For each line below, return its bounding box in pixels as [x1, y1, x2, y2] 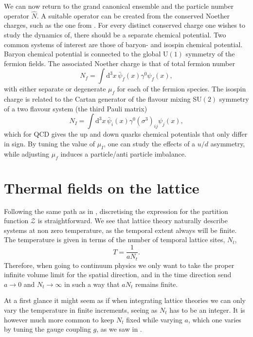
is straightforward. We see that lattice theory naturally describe [37, 215, 228, 226]
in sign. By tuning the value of [4, 138, 95, 148]
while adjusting [4, 148, 50, 159]
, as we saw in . [96, 324, 142, 334]
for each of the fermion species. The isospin [117, 84, 246, 94]
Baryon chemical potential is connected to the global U [4, 49, 168, 59]
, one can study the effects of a [104, 138, 196, 148]
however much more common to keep [4, 314, 114, 324]
